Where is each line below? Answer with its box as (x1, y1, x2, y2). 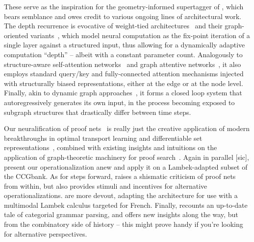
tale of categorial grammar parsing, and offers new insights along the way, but (4, 209, 238, 220)
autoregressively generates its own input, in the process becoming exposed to (4, 97, 235, 107)
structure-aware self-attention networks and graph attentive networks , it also (4, 59, 241, 69)
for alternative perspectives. (4, 228, 87, 239)
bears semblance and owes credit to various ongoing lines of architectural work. (4, 11, 241, 21)
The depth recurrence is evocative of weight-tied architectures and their (4, 21, 223, 31)
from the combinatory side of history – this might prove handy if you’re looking (4, 219, 243, 229)
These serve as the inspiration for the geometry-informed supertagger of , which (4, 1, 244, 11)
